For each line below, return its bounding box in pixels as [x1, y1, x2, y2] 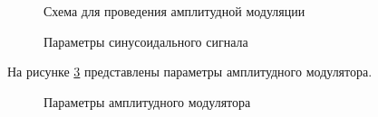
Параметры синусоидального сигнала [44, 31, 248, 50]
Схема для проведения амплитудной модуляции [44, 2, 305, 20]
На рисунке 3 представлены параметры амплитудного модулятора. [7, 62, 373, 81]
